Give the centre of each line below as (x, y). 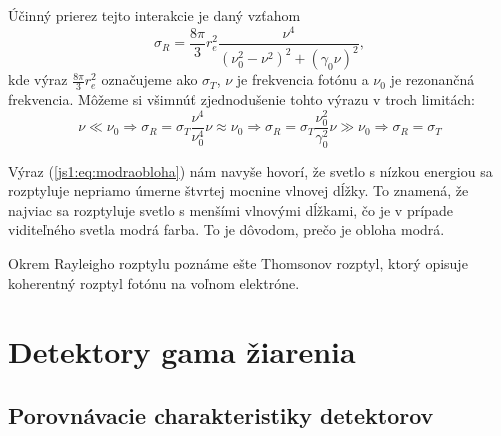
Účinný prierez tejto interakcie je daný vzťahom (154, 15)
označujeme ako (149, 79)
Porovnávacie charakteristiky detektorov (221, 414)
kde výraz (38, 79)
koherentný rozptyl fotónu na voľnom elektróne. (154, 282)
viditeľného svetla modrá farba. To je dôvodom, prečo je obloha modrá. (226, 229)
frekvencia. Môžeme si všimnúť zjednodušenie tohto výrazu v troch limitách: (242, 98)
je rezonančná (432, 79)
